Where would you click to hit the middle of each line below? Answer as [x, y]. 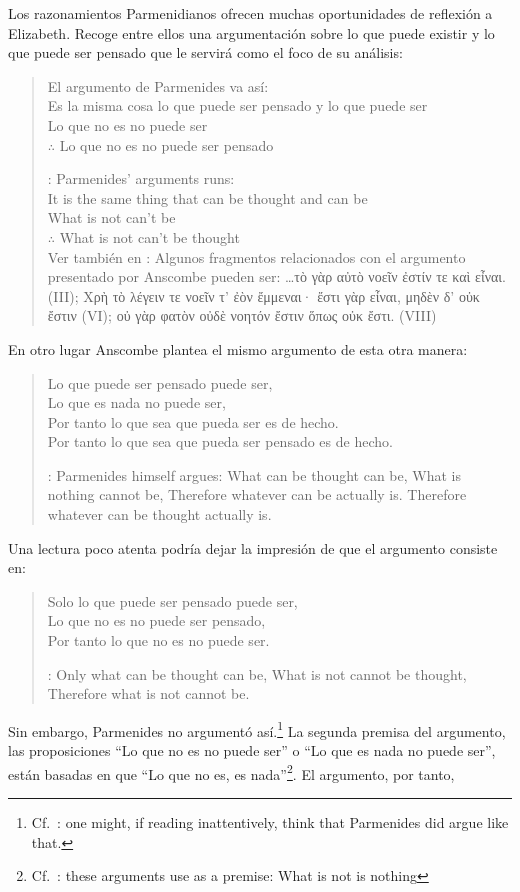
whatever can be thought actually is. [159, 514]
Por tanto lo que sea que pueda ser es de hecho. [193, 421]
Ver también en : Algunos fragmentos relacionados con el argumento [256, 256]
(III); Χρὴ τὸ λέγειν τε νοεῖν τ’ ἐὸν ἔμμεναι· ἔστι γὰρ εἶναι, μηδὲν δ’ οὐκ [263, 295]
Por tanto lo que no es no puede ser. [158, 640]
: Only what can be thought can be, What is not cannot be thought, [257, 673]
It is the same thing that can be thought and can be [207, 197]
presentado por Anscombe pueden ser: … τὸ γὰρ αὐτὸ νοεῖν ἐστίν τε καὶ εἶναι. [276, 276]
